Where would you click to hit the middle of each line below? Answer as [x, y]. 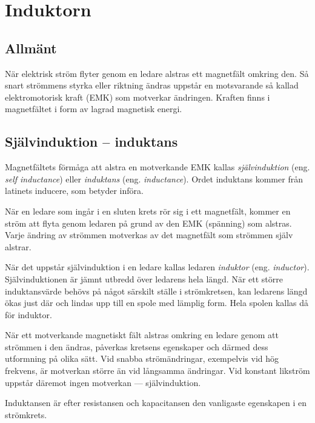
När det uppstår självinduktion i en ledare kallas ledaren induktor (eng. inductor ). [157, 267]
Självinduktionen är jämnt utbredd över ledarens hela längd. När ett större [144, 278]
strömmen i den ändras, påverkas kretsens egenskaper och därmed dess [137, 346]
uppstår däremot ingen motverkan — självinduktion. [103, 382]
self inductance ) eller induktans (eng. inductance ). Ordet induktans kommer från [154, 178]
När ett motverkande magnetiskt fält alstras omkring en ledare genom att [142, 335]
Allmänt [31, 48]
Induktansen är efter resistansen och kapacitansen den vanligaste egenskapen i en [156, 403]
